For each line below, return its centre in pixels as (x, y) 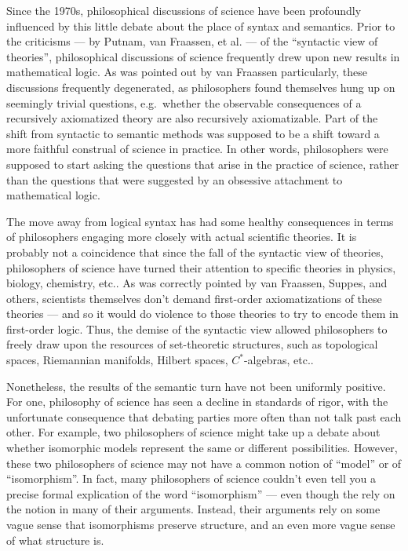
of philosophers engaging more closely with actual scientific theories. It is (182, 237)
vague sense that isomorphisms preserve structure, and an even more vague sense (201, 524)
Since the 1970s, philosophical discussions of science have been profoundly (184, 10)
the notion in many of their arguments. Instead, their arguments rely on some (193, 509)
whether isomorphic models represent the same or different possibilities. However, (202, 448)
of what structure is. (55, 540)
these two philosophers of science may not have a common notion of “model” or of (204, 463)
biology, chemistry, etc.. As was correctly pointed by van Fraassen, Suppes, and (197, 283)
